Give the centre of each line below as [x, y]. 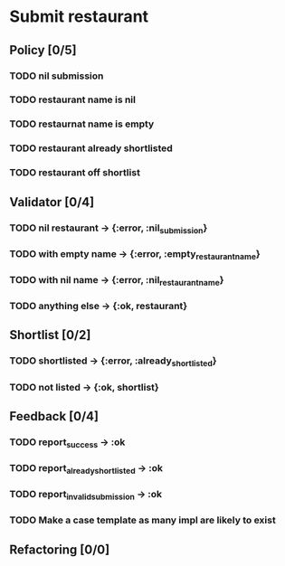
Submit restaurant [79, 17]
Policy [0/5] [43, 50]
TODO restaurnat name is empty [82, 124]
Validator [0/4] [52, 202]
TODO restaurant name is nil [72, 99]
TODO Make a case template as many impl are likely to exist [142, 520]
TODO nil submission [57, 76]
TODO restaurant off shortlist [75, 173]
